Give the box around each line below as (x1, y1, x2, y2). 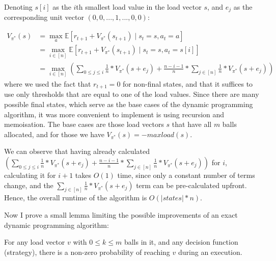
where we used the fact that (4, 78, 91, 89)
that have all (172, 119, 212, 129)
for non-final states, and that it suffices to (123, 78, 253, 89)
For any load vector (4, 237, 65, 247)
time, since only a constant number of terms (117, 169, 255, 180)
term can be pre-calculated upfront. (136, 179, 247, 190)
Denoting (4, 2, 33, 12)
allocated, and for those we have (4, 128, 104, 139)
